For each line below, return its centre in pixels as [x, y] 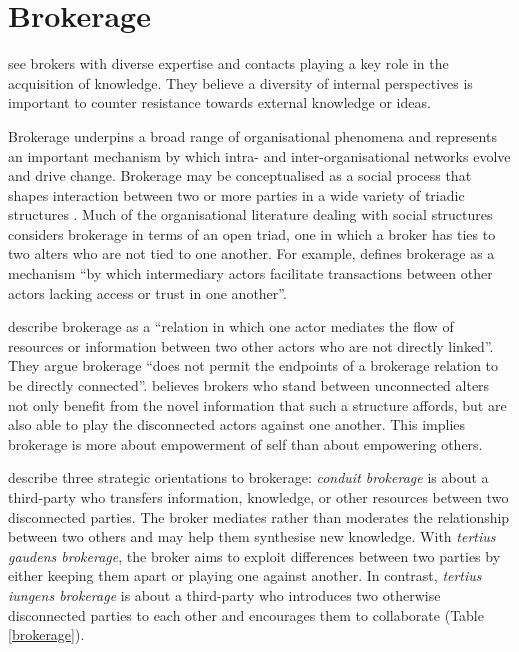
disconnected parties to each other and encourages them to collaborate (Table [246, 614]
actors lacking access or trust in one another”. [147, 292]
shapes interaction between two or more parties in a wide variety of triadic [236, 194]
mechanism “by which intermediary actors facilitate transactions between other [250, 273]
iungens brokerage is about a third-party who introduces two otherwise [224, 594]
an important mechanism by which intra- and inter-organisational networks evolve [259, 155]
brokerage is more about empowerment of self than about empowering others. [245, 443]
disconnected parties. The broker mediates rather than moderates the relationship [259, 516]
